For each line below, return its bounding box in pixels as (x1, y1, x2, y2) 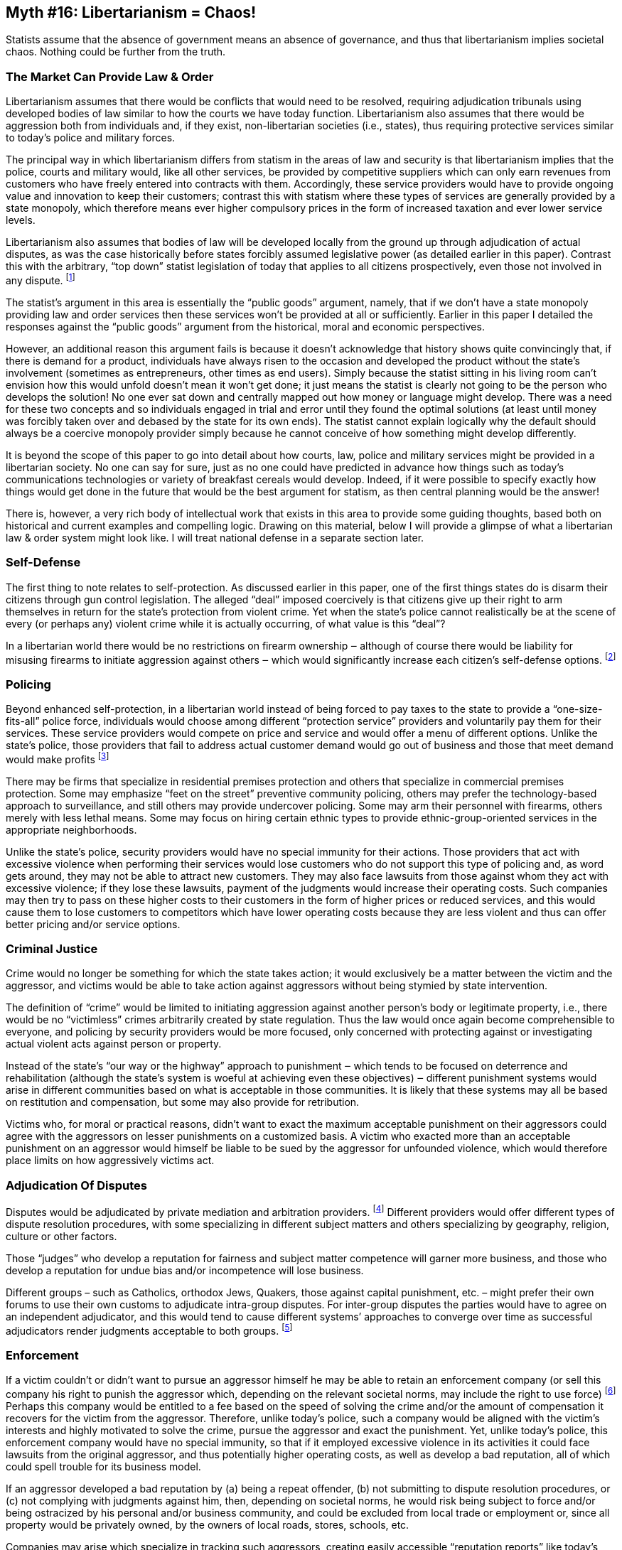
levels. (6, 214, 36, 227)
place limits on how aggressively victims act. (6, 1154, 215, 1167)
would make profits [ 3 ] (6, 750, 109, 765)
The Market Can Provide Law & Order (6, 69, 214, 84)
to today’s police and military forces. (6, 131, 176, 144)
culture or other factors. (6, 1229, 117, 1242)
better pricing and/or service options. (6, 917, 181, 930)
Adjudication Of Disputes (6, 1178, 147, 1193)
